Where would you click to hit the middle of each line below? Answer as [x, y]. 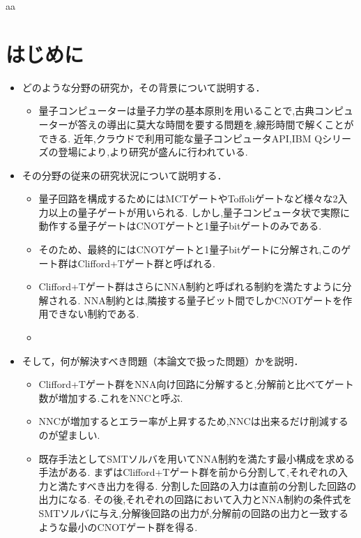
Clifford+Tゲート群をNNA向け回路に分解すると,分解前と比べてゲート [196, 384]
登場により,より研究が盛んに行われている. [153, 152]
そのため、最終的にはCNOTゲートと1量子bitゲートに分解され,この [190, 249]
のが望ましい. [69, 435]
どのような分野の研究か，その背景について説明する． [144, 87]
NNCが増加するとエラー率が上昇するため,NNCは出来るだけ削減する [193, 421]
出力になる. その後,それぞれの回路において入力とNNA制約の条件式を [195, 499]
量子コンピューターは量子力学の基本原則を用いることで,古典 [177, 111]
